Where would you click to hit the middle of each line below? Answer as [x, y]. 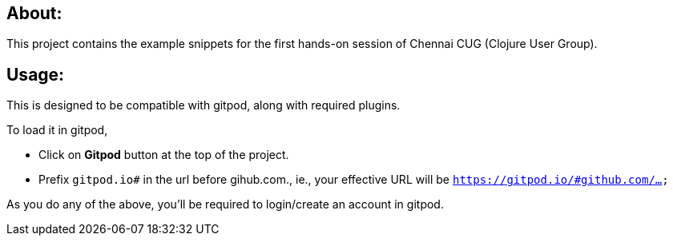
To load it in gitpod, [57, 130]
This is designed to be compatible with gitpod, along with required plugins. [204, 105]
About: [34, 13]
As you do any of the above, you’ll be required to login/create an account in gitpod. [225, 204]
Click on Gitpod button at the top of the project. [164, 155]
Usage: [36, 74]
